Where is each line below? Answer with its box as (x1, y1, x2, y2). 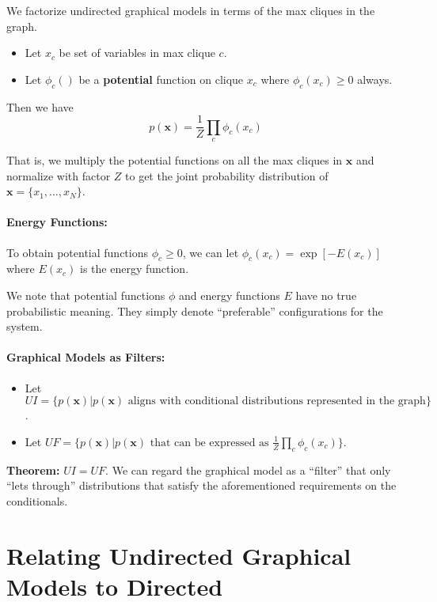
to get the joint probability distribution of (125, 167, 329, 184)
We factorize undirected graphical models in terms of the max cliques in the (6, 2, 375, 18)
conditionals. (6, 492, 68, 509)
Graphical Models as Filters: (6, 349, 165, 365)
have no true (295, 287, 357, 303)
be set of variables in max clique (59, 44, 215, 61)
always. (357, 70, 393, 87)
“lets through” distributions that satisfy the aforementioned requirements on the (6, 477, 397, 494)
